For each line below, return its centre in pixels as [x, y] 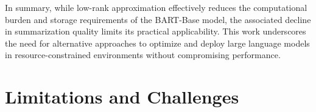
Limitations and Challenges [122, 97]
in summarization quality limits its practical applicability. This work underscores [156, 31]
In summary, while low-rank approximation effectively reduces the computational [156, 7]
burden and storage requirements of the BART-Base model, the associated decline [158, 19]
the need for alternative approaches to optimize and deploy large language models [157, 43]
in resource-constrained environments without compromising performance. [143, 55]
